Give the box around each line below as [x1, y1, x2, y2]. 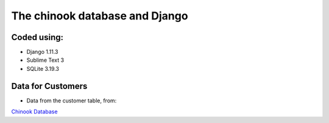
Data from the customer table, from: [26, 97, 117, 104]
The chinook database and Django [11, 9, 188, 22]
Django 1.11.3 [26, 48, 58, 56]
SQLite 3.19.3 [26, 65, 60, 72]
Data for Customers [11, 81, 88, 91]
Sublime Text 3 [26, 56, 64, 64]
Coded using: [11, 32, 64, 42]
